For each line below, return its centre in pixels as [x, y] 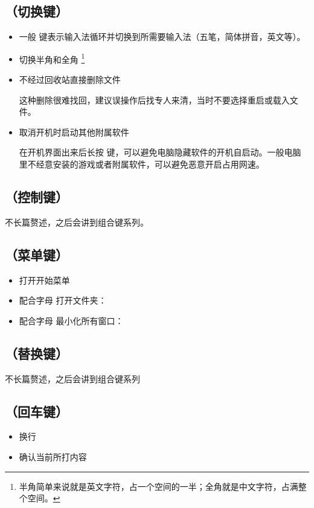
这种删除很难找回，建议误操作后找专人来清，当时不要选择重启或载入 [154, 99]
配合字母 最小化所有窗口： [71, 320]
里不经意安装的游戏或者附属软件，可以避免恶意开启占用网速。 [142, 164]
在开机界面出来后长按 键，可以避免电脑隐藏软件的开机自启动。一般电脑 [160, 152]
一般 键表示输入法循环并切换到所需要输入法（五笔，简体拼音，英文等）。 [162, 37]
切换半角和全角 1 [52, 58]
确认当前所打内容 [53, 456]
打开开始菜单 [44, 280]
